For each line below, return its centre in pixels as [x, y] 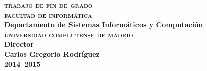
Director [19, 44]
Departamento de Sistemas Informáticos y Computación [104, 24]
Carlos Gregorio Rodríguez [52, 54]
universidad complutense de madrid [69, 34]
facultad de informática [48, 14]
